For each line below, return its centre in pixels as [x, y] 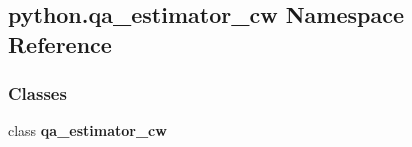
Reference [60, 43]
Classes [37, 93]
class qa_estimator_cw [87, 130]
